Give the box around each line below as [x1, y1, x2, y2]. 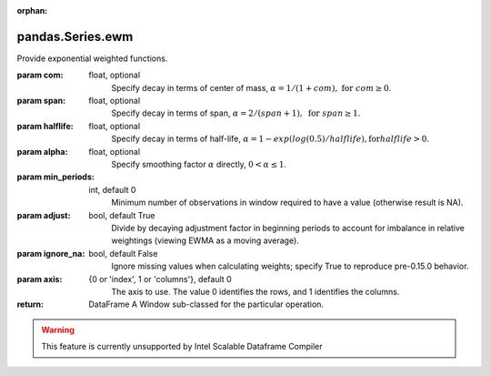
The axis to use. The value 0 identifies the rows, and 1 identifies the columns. [111, 286, 400, 297]
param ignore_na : [16, 248, 85, 259]
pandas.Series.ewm [16, 28, 134, 45]
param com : [16, 69, 64, 81]
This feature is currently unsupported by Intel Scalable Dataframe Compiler [41, 341, 323, 352]
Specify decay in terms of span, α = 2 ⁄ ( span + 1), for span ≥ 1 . [111, 107, 361, 118]
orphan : [16, 5, 48, 15]
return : [16, 299, 45, 310]
